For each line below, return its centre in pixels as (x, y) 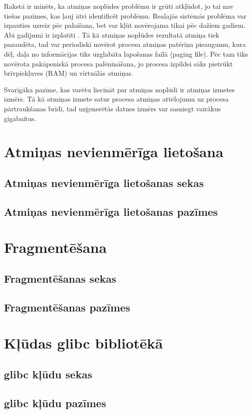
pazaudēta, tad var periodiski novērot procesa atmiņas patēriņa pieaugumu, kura (125, 44)
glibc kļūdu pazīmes (55, 403)
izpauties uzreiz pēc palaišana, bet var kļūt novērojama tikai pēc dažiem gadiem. (125, 25)
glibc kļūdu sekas (48, 374)
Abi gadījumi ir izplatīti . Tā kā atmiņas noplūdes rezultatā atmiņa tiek (112, 34)
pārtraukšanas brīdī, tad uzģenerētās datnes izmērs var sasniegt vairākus (113, 108)
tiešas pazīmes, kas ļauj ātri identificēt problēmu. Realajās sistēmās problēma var (125, 15)
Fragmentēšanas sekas (60, 278)
